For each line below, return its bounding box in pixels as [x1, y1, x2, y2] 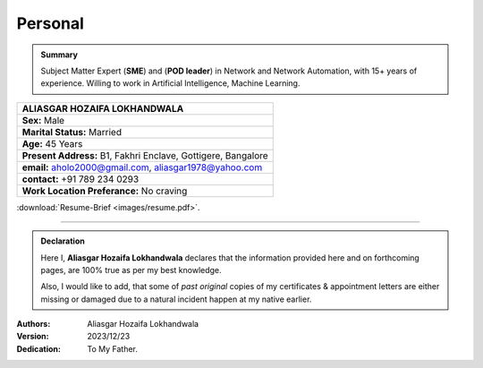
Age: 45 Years [21, 137, 83, 150]
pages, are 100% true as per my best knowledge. [40, 264, 223, 275]
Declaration [40, 235, 85, 246]
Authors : [16, 319, 51, 329]
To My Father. [87, 343, 139, 354]
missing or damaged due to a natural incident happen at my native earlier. [40, 294, 312, 304]
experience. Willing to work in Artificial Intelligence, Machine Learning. [40, 78, 301, 89]
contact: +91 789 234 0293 [21, 173, 140, 185]
